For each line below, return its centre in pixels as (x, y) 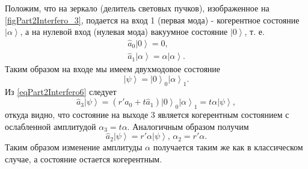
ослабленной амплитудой (51, 126)
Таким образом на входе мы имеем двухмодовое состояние (113, 69)
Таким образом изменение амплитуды (74, 147)
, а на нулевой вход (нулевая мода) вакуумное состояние (124, 32)
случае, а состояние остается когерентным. (84, 159)
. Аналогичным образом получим (188, 126)
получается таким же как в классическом (228, 147)
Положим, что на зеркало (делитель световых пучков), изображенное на (137, 8)
